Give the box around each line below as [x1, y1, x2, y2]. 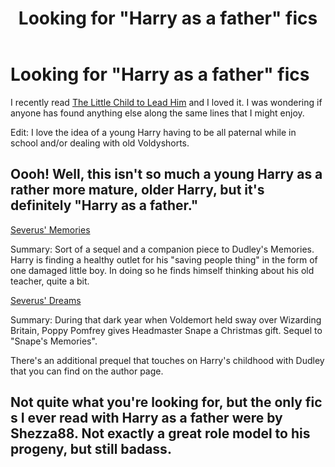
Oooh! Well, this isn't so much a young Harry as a [10, 166, 323, 183]
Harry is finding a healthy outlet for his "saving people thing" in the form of [10, 253, 318, 266]
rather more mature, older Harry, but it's [10, 182, 265, 199]
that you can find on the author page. [10, 365, 164, 377]
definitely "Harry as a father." [10, 197, 199, 214]
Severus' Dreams [10, 294, 82, 306]
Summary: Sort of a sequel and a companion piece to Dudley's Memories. [10, 243, 315, 255]
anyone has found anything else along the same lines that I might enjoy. [10, 107, 305, 119]
